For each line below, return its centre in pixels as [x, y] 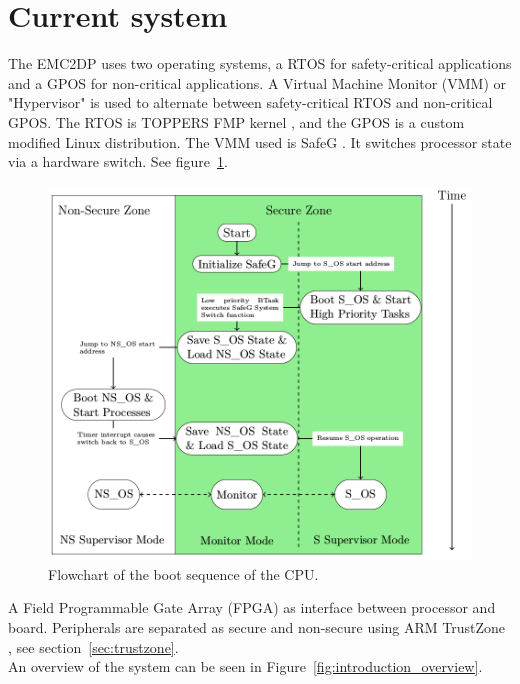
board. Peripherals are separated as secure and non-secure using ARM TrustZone [257, 626]
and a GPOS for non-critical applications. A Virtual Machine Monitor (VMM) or [257, 82]
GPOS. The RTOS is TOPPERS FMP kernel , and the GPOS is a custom [236, 121]
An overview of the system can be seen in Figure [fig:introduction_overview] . [245, 666]
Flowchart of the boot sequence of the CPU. [183, 573]
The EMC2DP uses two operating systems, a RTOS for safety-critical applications [260, 63]
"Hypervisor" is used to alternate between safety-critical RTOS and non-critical [250, 102]
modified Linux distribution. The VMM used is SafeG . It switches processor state [260, 141]
